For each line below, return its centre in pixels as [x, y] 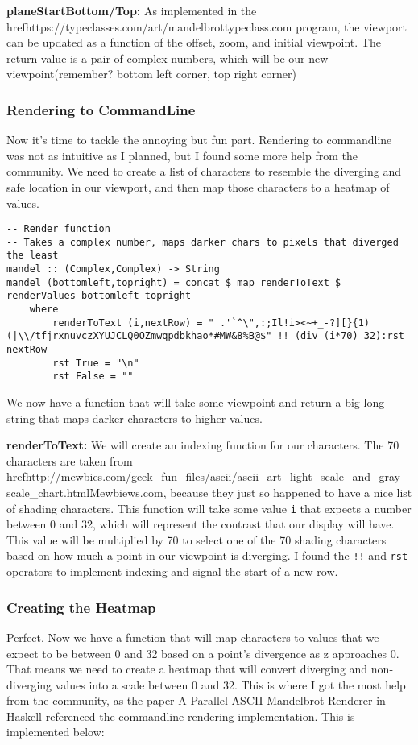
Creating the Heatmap [81, 607]
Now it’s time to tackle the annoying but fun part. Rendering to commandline [199, 140]
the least [33, 256]
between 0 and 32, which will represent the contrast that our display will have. [201, 524]
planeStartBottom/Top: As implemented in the [132, 10]
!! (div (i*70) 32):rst [341, 336]
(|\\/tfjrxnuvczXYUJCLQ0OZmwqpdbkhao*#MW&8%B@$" [139, 336]
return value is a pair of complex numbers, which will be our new [168, 58]
